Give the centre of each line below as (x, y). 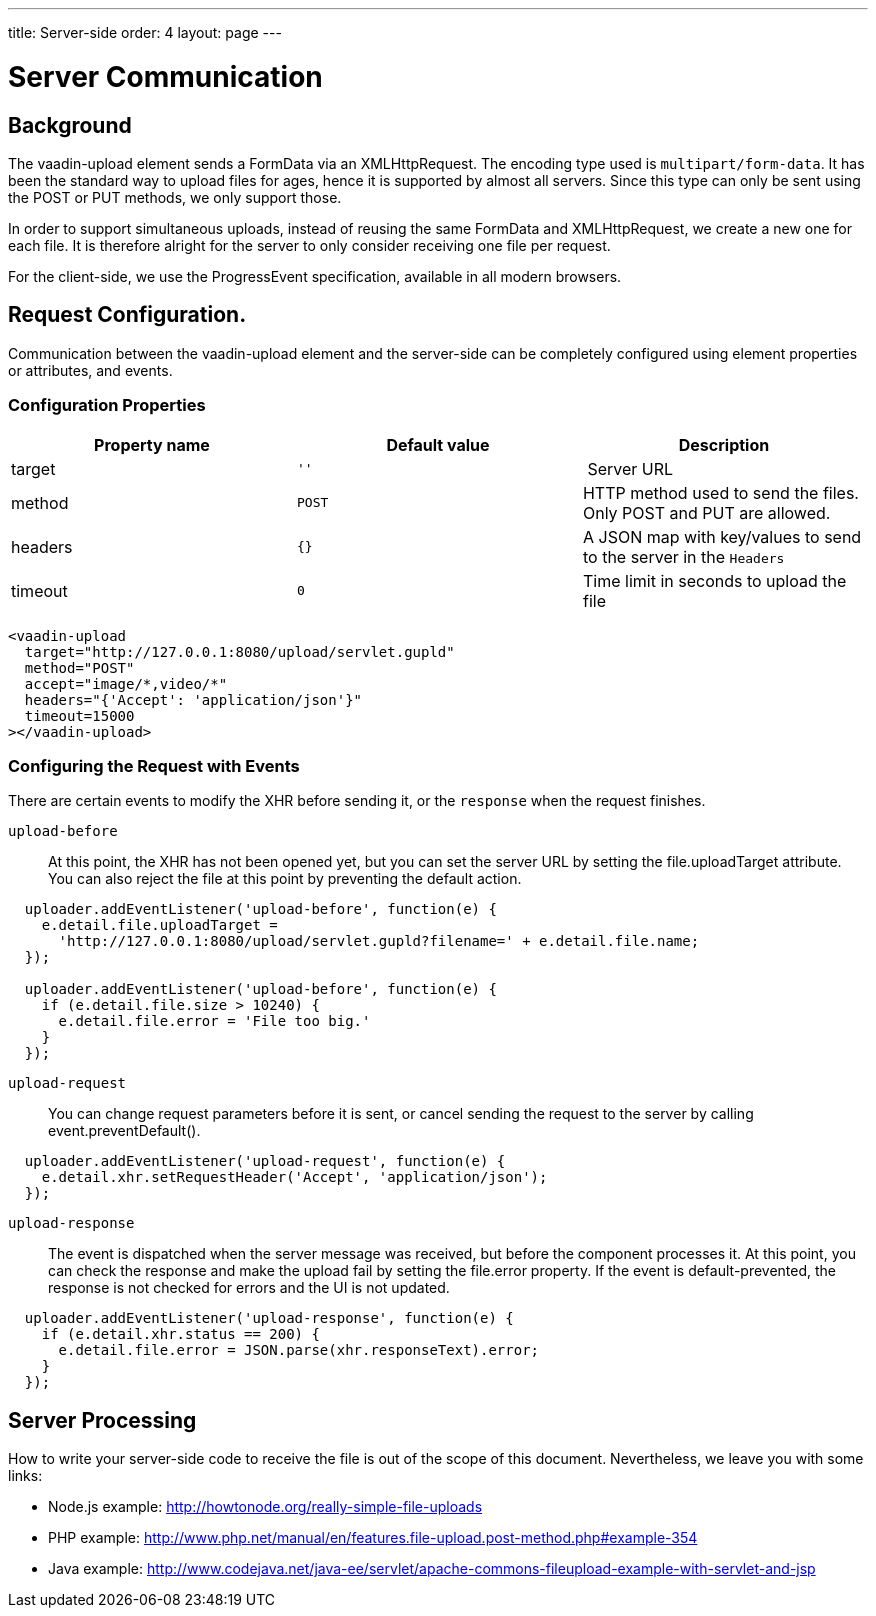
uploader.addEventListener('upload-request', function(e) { (265, 1161)
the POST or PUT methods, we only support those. (175, 197)
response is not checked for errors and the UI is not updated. (249, 1288)
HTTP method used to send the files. (720, 492)
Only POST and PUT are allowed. (706, 512)
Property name (152, 444)
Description (724, 444)
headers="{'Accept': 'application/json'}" (193, 699)
